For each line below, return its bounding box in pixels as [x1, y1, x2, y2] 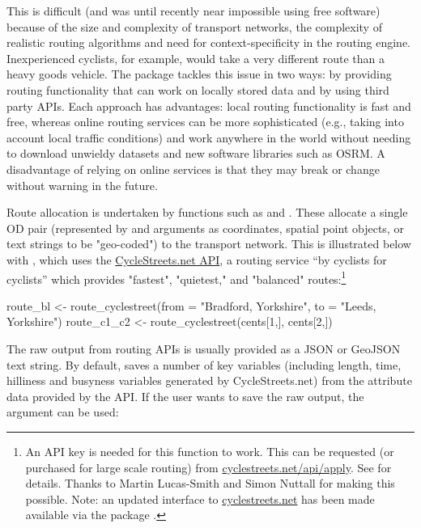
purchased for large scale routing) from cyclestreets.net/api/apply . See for [25, 458, 392, 475]
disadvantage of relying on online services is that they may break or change [6, 160, 380, 177]
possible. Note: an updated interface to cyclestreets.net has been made [25, 490, 375, 507]
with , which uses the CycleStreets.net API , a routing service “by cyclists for [6, 251, 387, 268]
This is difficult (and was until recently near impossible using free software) [6, 2, 381, 19]
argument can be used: [6, 403, 119, 420]
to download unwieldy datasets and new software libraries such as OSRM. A [6, 145, 385, 162]
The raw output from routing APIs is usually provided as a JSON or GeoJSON [6, 340, 401, 357]
